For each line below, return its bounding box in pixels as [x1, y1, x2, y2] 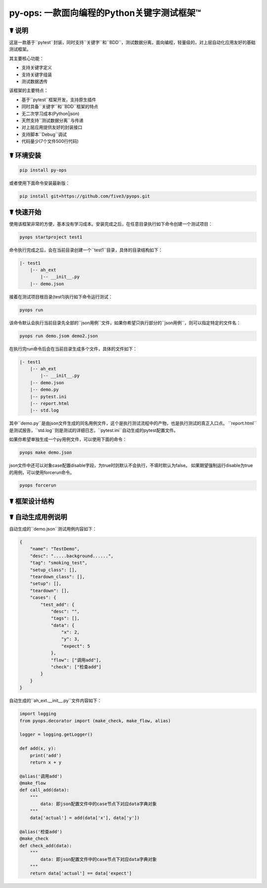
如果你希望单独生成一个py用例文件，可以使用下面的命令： [9, 436, 127, 442]
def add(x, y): [19, 746, 56, 751]
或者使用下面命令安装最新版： [9, 180, 70, 186]
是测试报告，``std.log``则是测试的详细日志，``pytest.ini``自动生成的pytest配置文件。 [9, 427, 178, 433]
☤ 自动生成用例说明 [9, 513, 68, 521]
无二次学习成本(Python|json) [21, 111, 80, 117]
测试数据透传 [21, 78, 48, 84]
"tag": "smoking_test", [30, 560, 88, 566]
